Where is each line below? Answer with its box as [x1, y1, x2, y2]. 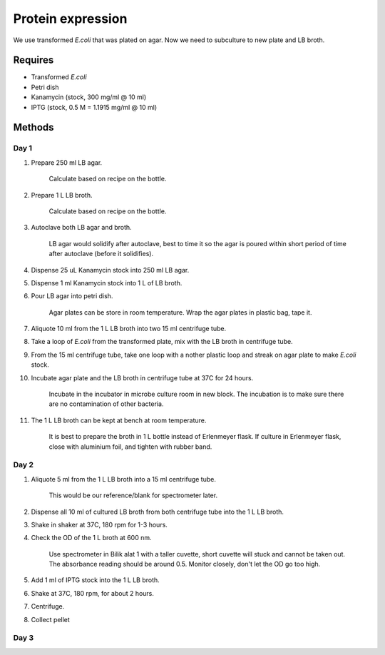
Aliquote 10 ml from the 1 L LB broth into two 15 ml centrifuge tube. [31, 325, 227, 333]
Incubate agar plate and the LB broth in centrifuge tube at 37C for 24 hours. [31, 373, 254, 382]
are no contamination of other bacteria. [48, 400, 164, 408]
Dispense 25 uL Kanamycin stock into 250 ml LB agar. [31, 265, 190, 274]
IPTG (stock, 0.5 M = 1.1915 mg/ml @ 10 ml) [31, 103, 158, 111]
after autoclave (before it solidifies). [48, 250, 153, 258]
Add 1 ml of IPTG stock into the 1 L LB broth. [31, 576, 160, 584]
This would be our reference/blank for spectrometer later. [48, 491, 217, 499]
